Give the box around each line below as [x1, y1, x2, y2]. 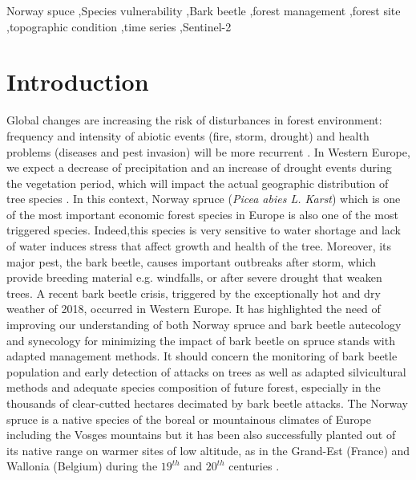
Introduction [6, 65, 149, 98]
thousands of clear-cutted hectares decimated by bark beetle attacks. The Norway [6, 395, 408, 411]
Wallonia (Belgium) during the [6, 458, 158, 474]
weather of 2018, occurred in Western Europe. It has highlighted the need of [6, 300, 381, 317]
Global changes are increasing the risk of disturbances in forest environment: [6, 112, 382, 128]
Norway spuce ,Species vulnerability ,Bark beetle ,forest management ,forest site [6, 2, 401, 18]
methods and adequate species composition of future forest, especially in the [6, 379, 381, 396]
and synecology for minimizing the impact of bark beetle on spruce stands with [6, 332, 395, 348]
